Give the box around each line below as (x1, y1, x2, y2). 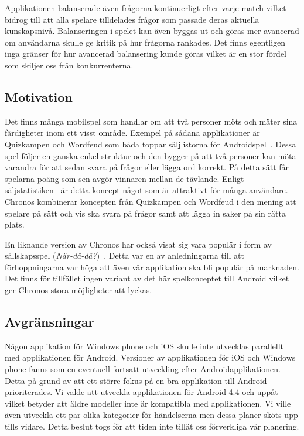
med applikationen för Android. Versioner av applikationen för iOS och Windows (5, 351, 296, 363)
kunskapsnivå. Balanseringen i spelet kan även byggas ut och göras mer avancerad (5, 25, 299, 37)
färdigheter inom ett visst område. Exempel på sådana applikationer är (5, 126, 260, 139)
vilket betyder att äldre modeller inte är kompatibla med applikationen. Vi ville (5, 397, 291, 409)
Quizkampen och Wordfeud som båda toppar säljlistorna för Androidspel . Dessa (5, 138, 296, 150)
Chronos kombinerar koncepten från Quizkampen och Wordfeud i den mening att (5, 195, 296, 207)
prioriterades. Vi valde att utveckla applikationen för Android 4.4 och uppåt (5, 386, 278, 398)
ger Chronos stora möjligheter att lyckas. (5, 284, 152, 296)
